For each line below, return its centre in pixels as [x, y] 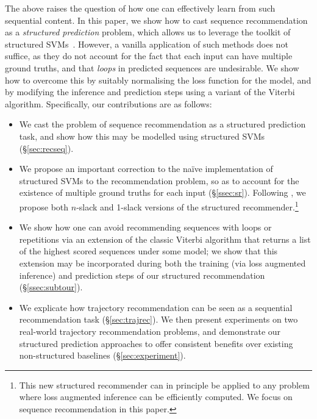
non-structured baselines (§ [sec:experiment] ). [102, 355]
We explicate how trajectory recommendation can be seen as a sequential [156, 307]
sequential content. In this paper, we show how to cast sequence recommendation [156, 20]
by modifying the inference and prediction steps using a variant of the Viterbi [150, 92]
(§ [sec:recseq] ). [46, 148]
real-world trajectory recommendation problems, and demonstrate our [150, 331]
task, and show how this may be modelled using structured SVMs [142, 136]
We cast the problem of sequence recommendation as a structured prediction [162, 124]
